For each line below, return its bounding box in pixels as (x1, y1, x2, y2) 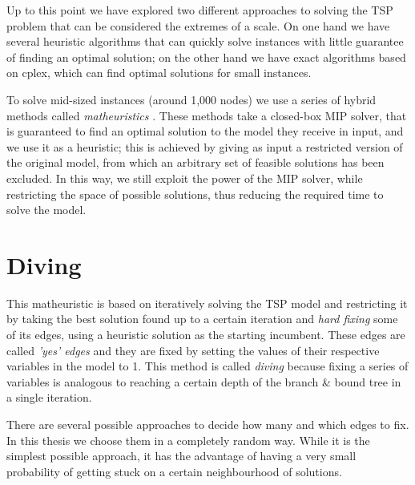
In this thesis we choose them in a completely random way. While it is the (6, 431, 370, 448)
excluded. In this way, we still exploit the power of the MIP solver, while (6, 169, 363, 186)
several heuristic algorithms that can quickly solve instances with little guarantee (6, 33, 404, 50)
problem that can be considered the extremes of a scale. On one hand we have (6, 17, 390, 34)
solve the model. (6, 201, 87, 218)
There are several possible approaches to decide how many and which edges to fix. (6, 416, 409, 432)
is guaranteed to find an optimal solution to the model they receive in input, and (6, 123, 404, 139)
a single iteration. (6, 389, 92, 406)
